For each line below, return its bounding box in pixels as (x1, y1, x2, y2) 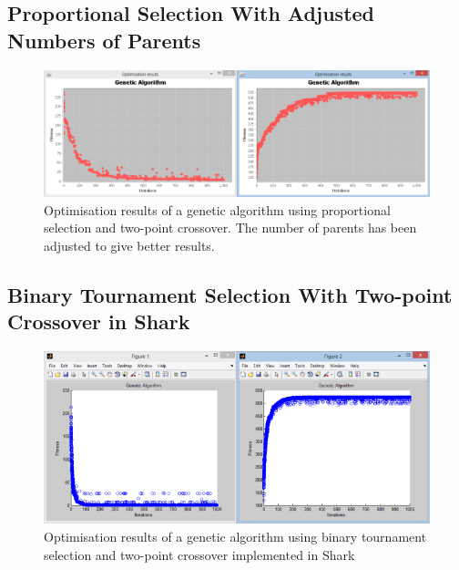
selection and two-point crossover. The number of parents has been (44, 218, 417, 237)
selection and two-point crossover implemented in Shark (44, 544, 355, 564)
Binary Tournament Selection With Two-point (7, 280, 453, 308)
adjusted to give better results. (44, 235, 215, 254)
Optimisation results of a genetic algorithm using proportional (44, 200, 391, 219)
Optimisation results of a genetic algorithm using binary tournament (44, 527, 427, 546)
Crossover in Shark (7, 307, 190, 336)
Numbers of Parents (7, 26, 201, 54)
